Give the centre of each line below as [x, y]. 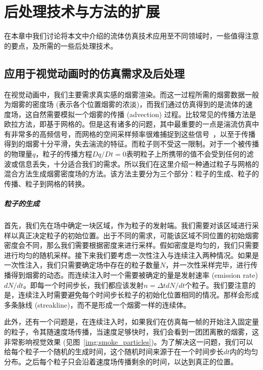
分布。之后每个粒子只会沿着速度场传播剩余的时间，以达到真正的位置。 [121, 361]
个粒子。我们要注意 [217, 285]
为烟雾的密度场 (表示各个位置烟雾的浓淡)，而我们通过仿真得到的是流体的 [125, 104]
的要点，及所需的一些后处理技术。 [61, 45]
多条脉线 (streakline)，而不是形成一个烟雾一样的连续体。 [97, 304]
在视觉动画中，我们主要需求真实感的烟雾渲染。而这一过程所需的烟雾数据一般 [131, 94]
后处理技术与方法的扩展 [82, 11]
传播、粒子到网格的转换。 [47, 183]
